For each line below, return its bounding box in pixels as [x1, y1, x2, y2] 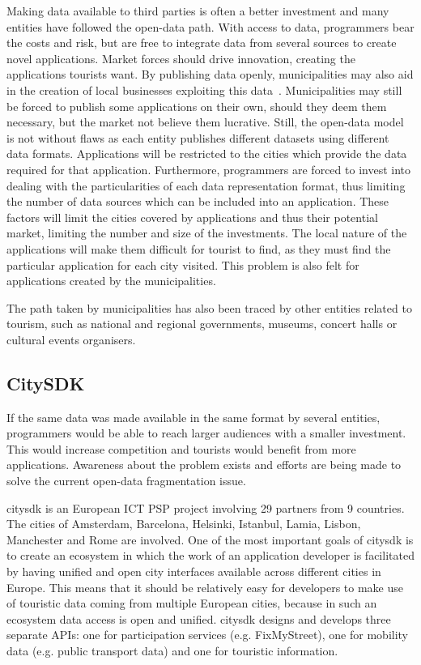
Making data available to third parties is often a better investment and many [6, 2, 389, 19]
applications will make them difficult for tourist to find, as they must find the [6, 240, 391, 257]
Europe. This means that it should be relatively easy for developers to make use [6, 578, 404, 595]
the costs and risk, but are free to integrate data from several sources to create [6, 34, 397, 51]
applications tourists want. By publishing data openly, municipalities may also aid [6, 66, 414, 83]
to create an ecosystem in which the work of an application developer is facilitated [6, 547, 415, 564]
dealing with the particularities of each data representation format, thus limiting [6, 177, 406, 194]
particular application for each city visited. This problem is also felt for [6, 256, 359, 273]
